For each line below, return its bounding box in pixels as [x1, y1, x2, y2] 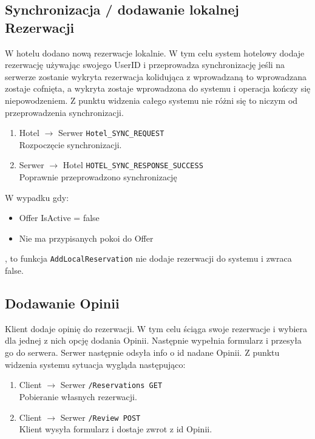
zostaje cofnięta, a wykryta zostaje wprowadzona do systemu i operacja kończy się [5, 82, 311, 95]
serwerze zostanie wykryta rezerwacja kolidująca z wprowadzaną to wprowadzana [5, 70, 307, 83]
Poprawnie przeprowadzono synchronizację [19, 171, 177, 183]
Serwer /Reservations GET [60, 378, 163, 391]
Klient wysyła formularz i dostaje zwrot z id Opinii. [19, 423, 212, 435]
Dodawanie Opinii [5, 294, 120, 313]
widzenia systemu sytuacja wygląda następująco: [5, 358, 186, 370]
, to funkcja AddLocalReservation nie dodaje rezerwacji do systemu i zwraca [5, 252, 292, 265]
